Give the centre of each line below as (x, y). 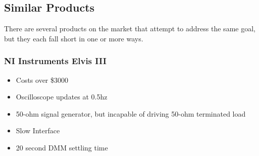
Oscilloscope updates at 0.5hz (62, 97)
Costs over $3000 (42, 80)
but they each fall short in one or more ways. (74, 38)
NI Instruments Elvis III (55, 61)
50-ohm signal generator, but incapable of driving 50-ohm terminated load (131, 113)
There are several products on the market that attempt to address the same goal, (130, 29)
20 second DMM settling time (62, 147)
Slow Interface (38, 131)
